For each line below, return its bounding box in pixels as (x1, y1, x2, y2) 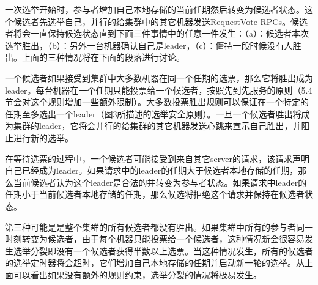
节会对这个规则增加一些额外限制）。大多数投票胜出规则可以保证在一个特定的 (5, 95, 309, 108)
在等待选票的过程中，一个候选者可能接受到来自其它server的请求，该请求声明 (5, 152, 309, 165)
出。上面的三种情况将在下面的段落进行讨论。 (5, 51, 185, 64)
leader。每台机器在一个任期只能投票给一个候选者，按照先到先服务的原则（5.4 (5, 83, 312, 96)
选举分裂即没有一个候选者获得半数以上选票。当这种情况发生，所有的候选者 (13, 244, 313, 257)
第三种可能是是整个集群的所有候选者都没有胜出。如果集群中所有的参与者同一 (5, 220, 313, 233)
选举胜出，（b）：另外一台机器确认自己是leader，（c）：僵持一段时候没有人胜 (5, 39, 301, 51)
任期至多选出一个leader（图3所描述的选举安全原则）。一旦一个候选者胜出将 (5, 107, 301, 120)
